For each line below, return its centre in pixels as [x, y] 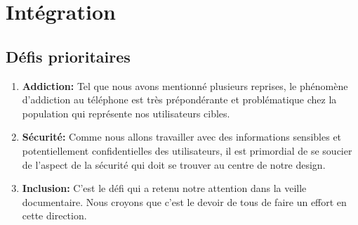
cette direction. [54, 216]
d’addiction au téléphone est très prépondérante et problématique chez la [179, 99]
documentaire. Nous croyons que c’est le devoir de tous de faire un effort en [184, 201]
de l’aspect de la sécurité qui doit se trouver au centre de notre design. [174, 164]
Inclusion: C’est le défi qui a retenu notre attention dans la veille [164, 188]
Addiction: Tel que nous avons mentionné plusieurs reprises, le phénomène [185, 85]
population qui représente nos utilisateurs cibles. [126, 113]
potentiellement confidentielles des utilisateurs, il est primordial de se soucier [187, 150]
